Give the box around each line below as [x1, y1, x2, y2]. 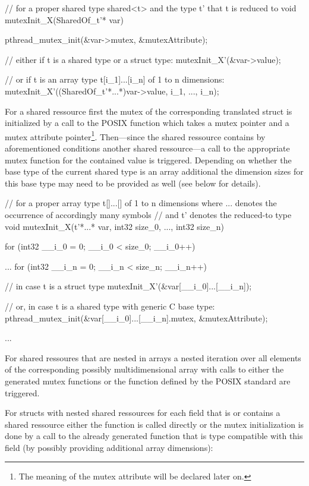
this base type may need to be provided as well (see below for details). [5, 176, 261, 189]
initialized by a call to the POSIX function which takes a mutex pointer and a [5, 116, 289, 129]
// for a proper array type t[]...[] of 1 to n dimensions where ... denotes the [5, 197, 277, 209]
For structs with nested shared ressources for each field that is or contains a [5, 406, 280, 419]
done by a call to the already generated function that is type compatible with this [5, 430, 303, 442]
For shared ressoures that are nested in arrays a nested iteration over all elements [5, 351, 301, 364]
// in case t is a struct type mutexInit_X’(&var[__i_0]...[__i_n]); [5, 280, 252, 292]
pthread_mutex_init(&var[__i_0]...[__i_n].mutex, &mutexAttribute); [5, 311, 268, 324]
